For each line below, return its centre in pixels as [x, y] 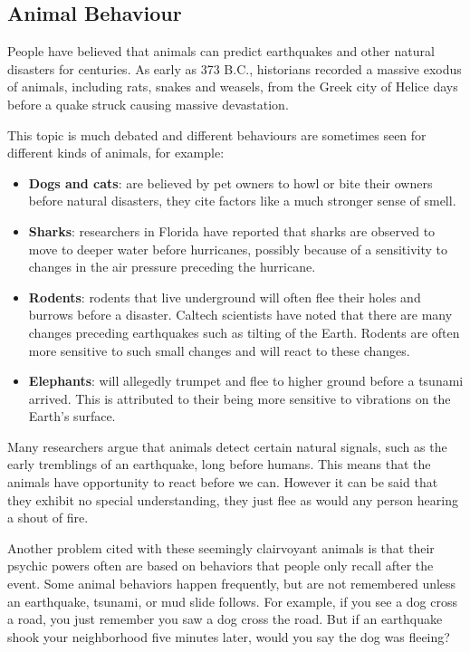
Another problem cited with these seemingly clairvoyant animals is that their [221, 547]
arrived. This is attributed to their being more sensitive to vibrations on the [240, 398]
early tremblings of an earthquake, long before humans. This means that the [219, 464]
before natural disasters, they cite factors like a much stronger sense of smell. [242, 201]
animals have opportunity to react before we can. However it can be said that [223, 482]
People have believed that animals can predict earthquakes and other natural [221, 51]
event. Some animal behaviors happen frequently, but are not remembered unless [232, 584]
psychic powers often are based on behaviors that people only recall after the [221, 566]
